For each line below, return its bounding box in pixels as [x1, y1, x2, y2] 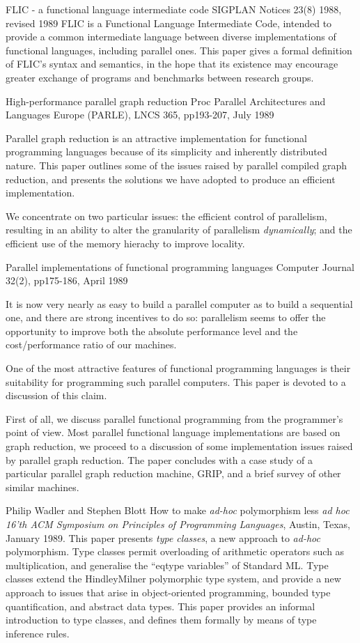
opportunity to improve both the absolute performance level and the [6, 323, 298, 338]
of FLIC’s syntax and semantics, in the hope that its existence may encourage [6, 56, 338, 71]
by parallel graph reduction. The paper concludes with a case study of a [6, 452, 313, 467]
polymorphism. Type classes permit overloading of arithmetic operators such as [6, 544, 345, 559]
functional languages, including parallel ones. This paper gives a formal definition [6, 42, 352, 57]
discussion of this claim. [6, 388, 107, 403]
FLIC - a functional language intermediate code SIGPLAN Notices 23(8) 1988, [6, 2, 342, 16]
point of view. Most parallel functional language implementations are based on [6, 425, 341, 440]
